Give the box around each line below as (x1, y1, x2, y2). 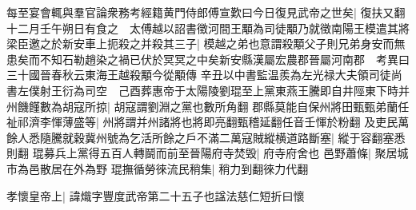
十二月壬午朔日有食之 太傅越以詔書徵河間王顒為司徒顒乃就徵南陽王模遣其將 (6, 19, 410, 36)
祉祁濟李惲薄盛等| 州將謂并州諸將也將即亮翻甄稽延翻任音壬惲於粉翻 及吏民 (6, 113, 398, 130)
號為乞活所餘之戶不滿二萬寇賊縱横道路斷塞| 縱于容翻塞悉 (106, 129, 406, 145)
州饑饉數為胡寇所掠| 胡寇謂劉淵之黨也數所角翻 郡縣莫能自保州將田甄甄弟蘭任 (6, 97, 410, 114)
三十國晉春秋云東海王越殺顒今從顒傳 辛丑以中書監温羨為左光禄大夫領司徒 (6, 66, 391, 83)
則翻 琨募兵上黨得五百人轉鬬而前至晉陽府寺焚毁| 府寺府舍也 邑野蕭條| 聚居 (6, 145, 398, 161)
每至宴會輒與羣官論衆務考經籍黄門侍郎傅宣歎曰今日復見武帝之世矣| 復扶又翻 (6, 4, 406, 20)
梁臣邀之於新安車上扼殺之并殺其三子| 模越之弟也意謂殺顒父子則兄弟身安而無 (6, 35, 406, 52)
